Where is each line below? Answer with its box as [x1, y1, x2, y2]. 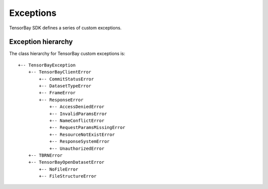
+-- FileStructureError [39, 174, 97, 179]
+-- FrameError [39, 90, 76, 96]
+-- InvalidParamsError [49, 111, 107, 117]
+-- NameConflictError [49, 118, 105, 124]
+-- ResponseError [39, 97, 84, 103]
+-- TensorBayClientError [28, 69, 92, 75]
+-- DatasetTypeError [39, 83, 92, 89]
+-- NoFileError [39, 166, 78, 172]
